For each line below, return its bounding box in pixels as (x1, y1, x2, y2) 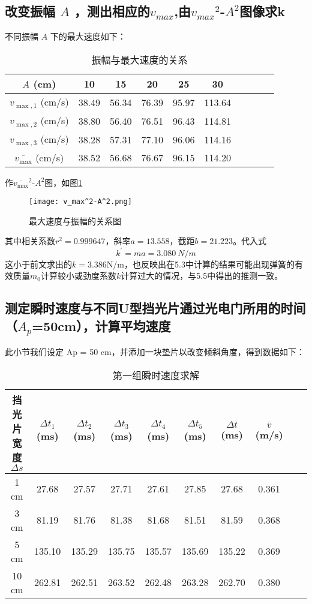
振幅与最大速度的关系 (91, 52, 188, 67)
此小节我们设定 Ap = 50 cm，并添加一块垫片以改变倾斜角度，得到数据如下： (5, 345, 305, 358)
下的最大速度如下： (50, 30, 126, 43)
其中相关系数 (5, 235, 55, 247)
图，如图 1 (44, 176, 83, 188)
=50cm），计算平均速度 (32, 316, 171, 335)
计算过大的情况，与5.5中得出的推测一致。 (121, 269, 283, 282)
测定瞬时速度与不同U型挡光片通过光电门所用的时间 (5, 299, 306, 317)
